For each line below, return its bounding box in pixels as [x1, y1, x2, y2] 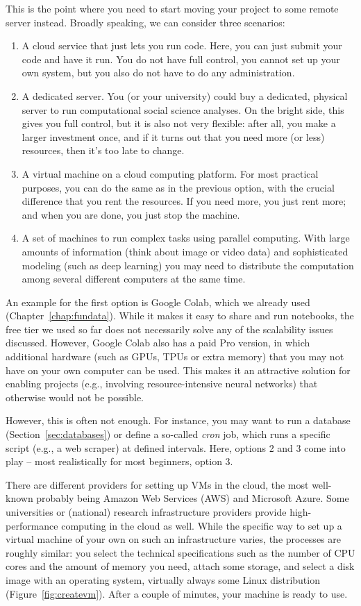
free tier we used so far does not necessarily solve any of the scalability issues [6, 321, 333, 336]
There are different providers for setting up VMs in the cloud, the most [6, 477, 309, 491]
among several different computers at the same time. [22, 271, 246, 286]
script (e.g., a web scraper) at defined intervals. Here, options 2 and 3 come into [6, 440, 346, 455]
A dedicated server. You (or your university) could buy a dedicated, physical [22, 88, 348, 103]
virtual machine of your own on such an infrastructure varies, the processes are [6, 532, 341, 546]
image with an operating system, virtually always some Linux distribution [6, 572, 320, 587]
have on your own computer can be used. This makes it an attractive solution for [6, 362, 351, 377]
